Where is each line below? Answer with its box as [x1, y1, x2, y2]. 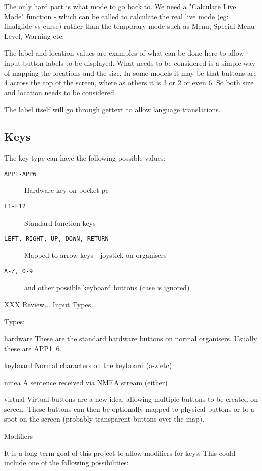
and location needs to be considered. [4, 87, 116, 97]
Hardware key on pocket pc [24, 185, 109, 195]
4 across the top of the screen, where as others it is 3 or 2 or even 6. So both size [4, 77, 254, 88]
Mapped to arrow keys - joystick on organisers [24, 249, 167, 260]
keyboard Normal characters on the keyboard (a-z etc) [4, 360, 172, 371]
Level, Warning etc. [4, 30, 64, 41]
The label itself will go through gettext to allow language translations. [4, 104, 221, 115]
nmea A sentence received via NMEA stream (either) [4, 377, 168, 387]
